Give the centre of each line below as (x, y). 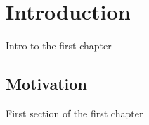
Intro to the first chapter (59, 46)
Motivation (46, 84)
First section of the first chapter (74, 113)
